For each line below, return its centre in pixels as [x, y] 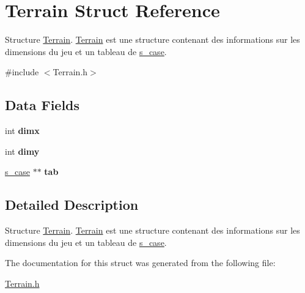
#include [22, 72]
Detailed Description [72, 205]
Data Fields [42, 105]
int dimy [22, 151]
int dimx [22, 131]
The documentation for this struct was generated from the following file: [140, 263]
